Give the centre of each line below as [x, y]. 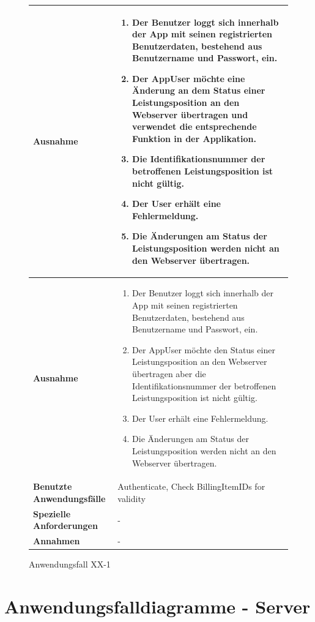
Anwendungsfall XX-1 [70, 564]
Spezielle [52, 513]
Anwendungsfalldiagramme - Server [157, 606]
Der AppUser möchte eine [189, 78]
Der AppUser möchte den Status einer [204, 349]
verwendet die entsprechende [195, 126]
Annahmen [57, 541]
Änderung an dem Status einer [199, 90]
